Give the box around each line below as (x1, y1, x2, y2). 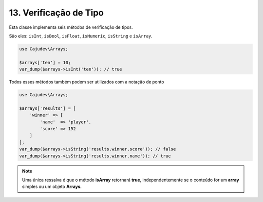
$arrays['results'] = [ (19, 105, 76, 111)
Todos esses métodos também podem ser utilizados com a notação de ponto (9, 79, 164, 85)
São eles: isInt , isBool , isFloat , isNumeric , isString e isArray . (9, 33, 153, 39)
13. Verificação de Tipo (9, 7, 104, 18)
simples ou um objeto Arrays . (22, 184, 82, 189)
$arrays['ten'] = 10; (19, 60, 71, 65)
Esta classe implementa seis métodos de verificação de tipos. (9, 24, 133, 30)
